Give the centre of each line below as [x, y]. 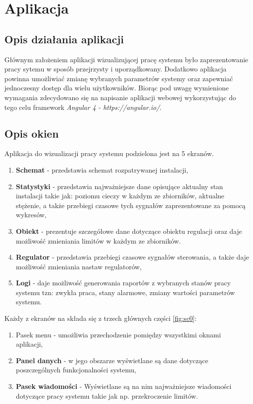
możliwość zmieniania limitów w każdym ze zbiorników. [98, 240]
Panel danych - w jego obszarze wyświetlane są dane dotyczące [112, 360]
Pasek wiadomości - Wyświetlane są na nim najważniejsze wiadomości [124, 386]
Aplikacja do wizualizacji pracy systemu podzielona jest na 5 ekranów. [109, 153]
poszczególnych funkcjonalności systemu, [76, 370]
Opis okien [32, 133]
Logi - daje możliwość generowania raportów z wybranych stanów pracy [123, 283]
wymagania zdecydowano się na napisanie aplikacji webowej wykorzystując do [120, 97]
